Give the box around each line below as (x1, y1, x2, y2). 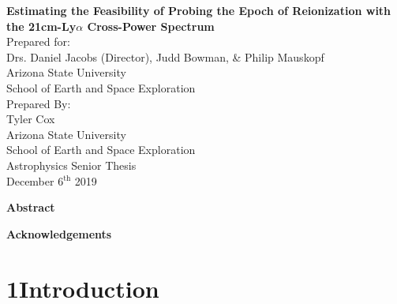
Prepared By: (6, 95, 71, 111)
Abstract (6, 199, 55, 216)
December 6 (6, 172, 64, 189)
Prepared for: (6, 33, 70, 50)
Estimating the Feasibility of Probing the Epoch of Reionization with (6, 2, 391, 18)
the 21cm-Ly (6, 17, 77, 34)
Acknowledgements (6, 225, 112, 242)
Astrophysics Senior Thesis (6, 156, 137, 173)
